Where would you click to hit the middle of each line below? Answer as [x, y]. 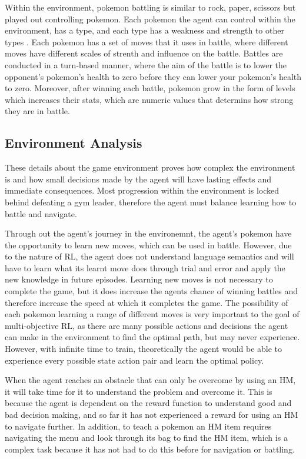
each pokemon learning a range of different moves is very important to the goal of [152, 314]
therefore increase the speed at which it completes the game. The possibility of [147, 302]
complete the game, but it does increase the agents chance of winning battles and [152, 291]
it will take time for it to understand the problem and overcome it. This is [139, 391]
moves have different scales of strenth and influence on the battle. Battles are [144, 53]
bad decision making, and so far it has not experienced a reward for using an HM [152, 415]
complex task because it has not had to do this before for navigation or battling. [150, 449]
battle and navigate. [41, 213]
